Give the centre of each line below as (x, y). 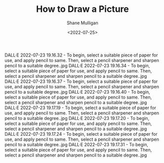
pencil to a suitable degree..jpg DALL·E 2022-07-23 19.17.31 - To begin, (77, 144)
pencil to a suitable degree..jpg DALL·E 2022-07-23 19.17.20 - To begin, (77, 118)
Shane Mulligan (82, 23)
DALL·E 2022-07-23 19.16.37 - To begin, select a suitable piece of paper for (81, 81)
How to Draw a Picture (82, 9)
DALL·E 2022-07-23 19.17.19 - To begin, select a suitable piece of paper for (81, 108)
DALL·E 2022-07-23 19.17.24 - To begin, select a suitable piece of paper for (81, 134)
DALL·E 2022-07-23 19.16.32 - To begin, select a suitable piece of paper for (81, 55)
